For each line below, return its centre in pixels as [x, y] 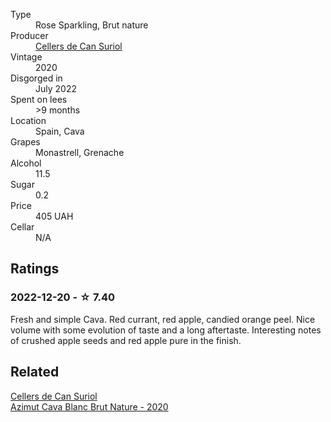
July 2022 [56, 88]
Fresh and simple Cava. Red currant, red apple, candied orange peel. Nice [163, 319]
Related [35, 372]
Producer [29, 35]
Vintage [26, 57]
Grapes [25, 142]
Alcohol [26, 163]
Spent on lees [39, 99]
